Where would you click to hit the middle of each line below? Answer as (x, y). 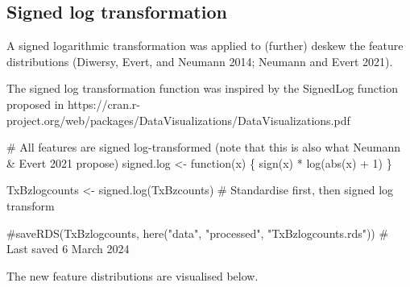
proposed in (35, 104)
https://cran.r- (104, 104)
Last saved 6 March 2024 (68, 249)
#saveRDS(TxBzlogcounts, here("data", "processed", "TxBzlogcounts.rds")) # (198, 233)
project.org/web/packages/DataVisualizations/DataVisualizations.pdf (178, 120)
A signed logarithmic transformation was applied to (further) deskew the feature (205, 46)
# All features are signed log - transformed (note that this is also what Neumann (204, 147)
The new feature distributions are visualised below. (133, 275)
